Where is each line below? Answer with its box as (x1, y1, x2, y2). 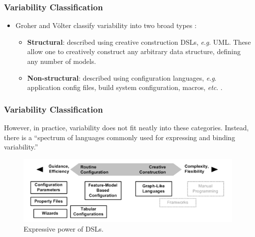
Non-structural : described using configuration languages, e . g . (27, 72, 217, 83)
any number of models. (27, 56, 96, 66)
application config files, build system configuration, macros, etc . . (27, 82, 223, 92)
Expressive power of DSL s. (24, 224, 104, 234)
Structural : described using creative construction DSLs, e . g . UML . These (27, 36, 251, 47)
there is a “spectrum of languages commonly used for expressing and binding (4, 132, 235, 142)
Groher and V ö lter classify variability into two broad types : (15, 20, 197, 30)
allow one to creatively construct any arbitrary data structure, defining (27, 46, 241, 57)
